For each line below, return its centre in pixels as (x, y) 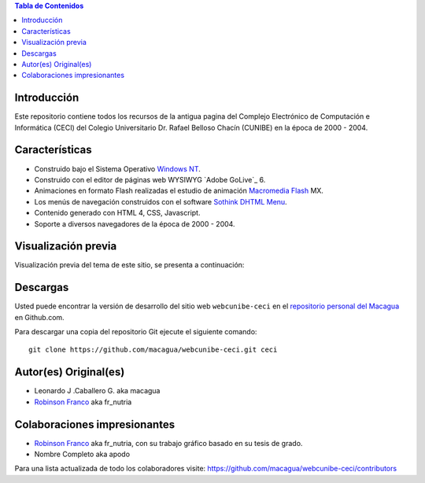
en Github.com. (39, 317)
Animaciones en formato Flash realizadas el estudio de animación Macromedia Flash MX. (179, 191)
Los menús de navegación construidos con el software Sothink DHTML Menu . (161, 201)
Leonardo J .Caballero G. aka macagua (97, 391)
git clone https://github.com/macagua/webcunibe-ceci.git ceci (153, 350)
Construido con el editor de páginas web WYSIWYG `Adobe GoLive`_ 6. (150, 179)
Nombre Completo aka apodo (82, 454)
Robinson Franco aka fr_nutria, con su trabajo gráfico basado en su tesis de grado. (168, 443)
